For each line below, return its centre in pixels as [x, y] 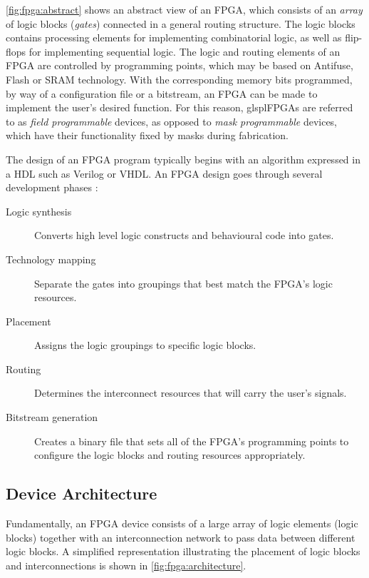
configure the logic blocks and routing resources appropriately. [170, 455]
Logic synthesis [39, 211]
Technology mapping [51, 259]
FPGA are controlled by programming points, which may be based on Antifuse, [180, 65]
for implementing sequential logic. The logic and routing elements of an [184, 51]
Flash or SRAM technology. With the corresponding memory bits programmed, [179, 79]
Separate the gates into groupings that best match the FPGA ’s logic [183, 283]
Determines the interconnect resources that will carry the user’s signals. [191, 393]
